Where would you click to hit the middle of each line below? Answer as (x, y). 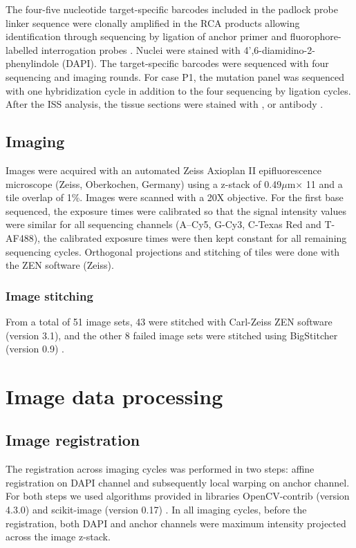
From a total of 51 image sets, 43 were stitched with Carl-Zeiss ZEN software (169, 321)
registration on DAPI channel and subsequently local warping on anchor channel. (178, 482)
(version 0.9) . (35, 349)
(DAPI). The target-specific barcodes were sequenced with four (195, 63)
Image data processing (114, 396)
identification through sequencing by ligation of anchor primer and (147, 36)
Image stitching (49, 295)
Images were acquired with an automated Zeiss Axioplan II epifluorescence (163, 170)
